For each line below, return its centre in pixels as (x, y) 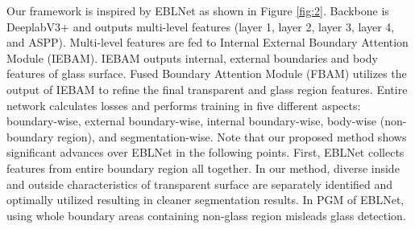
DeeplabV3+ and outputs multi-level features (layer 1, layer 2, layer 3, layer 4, (201, 26)
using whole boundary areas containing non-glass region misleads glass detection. (206, 215)
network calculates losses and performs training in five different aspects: (184, 105)
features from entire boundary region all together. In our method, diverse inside (203, 168)
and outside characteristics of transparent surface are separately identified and (200, 184)
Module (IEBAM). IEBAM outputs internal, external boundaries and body (192, 57)
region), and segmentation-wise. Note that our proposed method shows (232, 136)
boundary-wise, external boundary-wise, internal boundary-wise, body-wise (192, 121)
